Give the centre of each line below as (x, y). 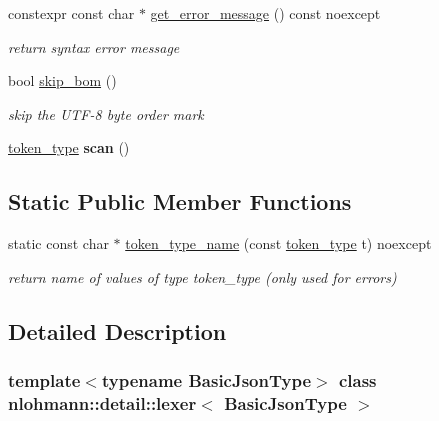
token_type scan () (69, 147)
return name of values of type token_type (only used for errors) (202, 276)
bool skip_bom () (62, 80)
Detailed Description (117, 330)
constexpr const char (71, 13)
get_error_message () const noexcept (265, 13)
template (44, 380)
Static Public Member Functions (180, 201)
